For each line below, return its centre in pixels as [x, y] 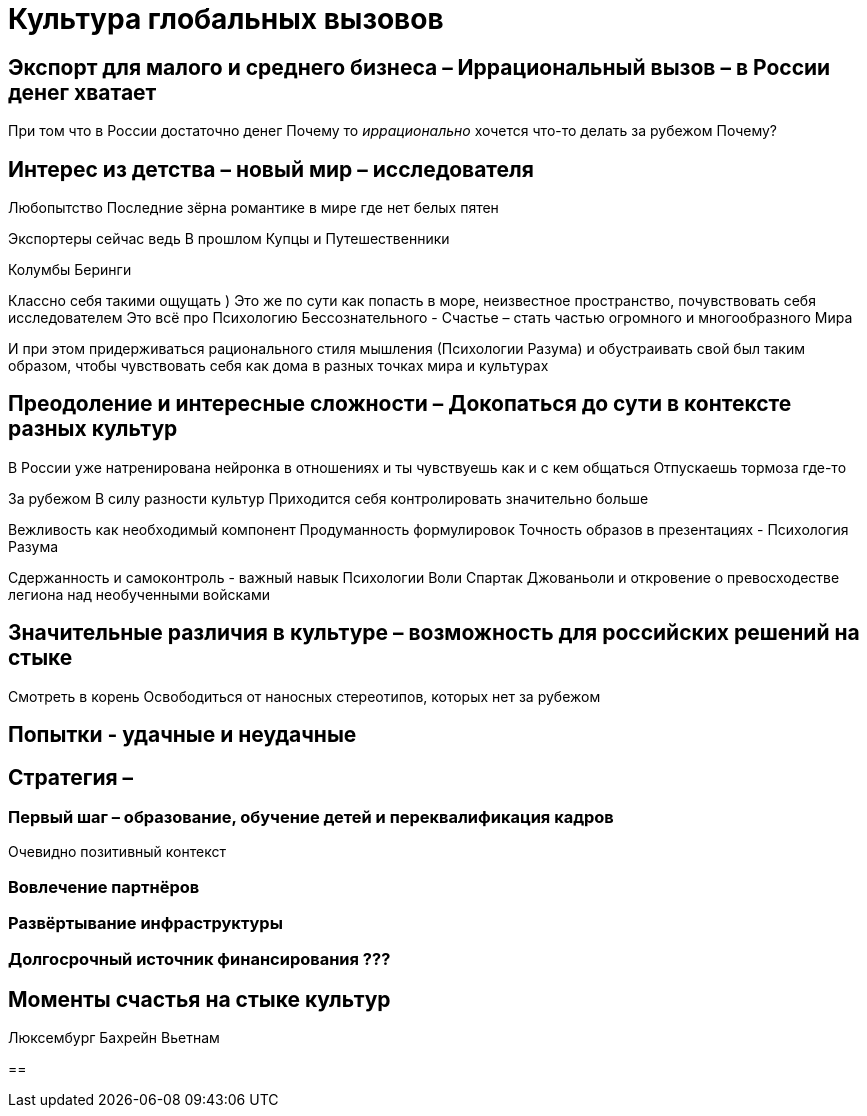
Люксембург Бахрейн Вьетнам [114, 1038]
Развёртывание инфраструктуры [145, 923]
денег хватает [82, 92]
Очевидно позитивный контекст [117, 852]
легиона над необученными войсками [139, 594]
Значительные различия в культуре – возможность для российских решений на [434, 633]
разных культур [93, 429]
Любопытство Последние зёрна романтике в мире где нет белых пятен [253, 208]
